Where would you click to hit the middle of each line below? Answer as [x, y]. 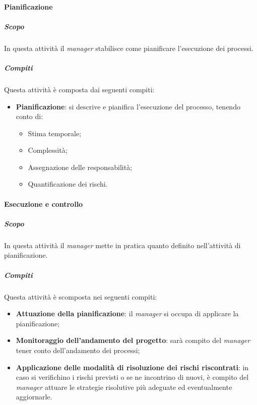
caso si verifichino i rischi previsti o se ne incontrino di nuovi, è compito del [132, 377]
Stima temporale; [55, 133]
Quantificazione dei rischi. [68, 184]
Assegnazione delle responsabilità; [80, 167]
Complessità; [48, 150]
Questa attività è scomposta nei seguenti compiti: [81, 296]
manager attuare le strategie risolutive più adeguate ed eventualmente [124, 387]
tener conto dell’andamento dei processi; [78, 350]
